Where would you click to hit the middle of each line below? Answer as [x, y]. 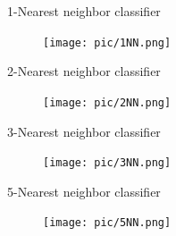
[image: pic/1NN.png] [107, 42]
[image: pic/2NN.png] [107, 102]
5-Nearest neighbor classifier [84, 191]
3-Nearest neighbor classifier [84, 131]
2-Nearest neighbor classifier [84, 71]
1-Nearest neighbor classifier [84, 11]
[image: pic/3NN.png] [107, 163]
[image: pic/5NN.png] [107, 223]
